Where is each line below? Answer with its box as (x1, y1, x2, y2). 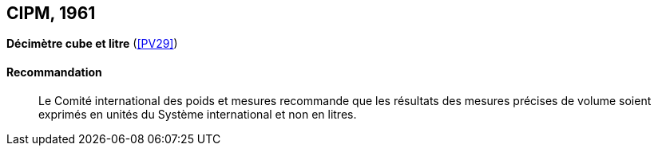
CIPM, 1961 (6, 3, 96, 23)
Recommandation (6, 65, 102, 80)
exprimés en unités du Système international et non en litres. (38, 107, 357, 121)
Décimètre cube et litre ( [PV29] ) (6, 37, 178, 51)
